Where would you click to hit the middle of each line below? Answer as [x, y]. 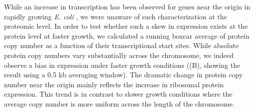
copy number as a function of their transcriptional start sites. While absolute [122, 45]
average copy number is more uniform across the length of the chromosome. [119, 103]
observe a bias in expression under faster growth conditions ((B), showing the [122, 65]
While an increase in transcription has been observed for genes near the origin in [127, 6]
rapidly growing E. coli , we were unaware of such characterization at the [116, 16]
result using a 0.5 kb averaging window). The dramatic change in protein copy [124, 75]
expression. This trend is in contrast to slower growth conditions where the [118, 94]
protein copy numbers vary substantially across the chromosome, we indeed [119, 55]
